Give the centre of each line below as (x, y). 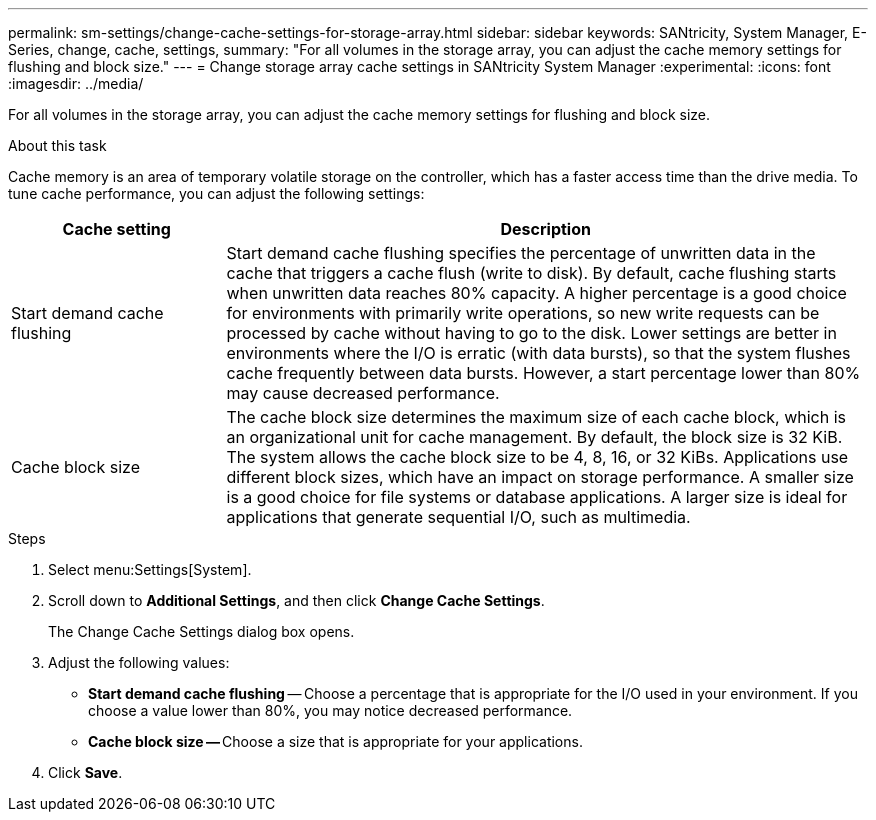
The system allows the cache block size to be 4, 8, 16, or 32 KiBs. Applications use (537, 457)
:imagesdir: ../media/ (76, 83)
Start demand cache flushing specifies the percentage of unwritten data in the (521, 253)
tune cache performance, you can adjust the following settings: (216, 193)
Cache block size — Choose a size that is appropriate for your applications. (335, 741)
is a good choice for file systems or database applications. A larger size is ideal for (537, 497)
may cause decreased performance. (363, 393)
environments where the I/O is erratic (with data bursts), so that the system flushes (538, 353)
